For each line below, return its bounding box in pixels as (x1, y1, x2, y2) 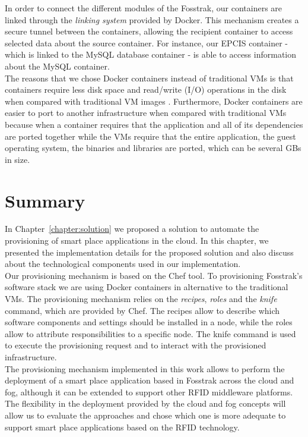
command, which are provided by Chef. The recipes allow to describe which (5, 304, 280, 316)
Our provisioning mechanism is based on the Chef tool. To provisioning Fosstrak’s (5, 269, 303, 281)
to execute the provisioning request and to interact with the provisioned (5, 339, 266, 351)
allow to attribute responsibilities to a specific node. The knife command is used (5, 327, 296, 339)
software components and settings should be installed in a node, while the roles (5, 316, 293, 328)
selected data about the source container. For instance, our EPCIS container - (5, 36, 288, 49)
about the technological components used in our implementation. (5, 257, 241, 270)
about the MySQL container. (5, 59, 110, 72)
